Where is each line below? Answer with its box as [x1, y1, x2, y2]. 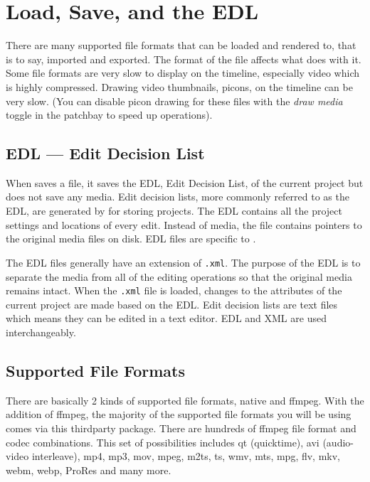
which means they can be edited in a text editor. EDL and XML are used [6, 311, 327, 326]
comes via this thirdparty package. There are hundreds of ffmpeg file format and [6, 420, 356, 435]
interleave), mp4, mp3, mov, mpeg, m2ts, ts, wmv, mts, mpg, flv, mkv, [31, 449, 341, 464]
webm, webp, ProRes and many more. [6, 462, 171, 477]
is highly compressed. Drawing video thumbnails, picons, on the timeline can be [6, 79, 353, 94]
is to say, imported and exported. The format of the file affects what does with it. [6, 51, 361, 66]
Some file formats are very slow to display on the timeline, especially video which [6, 65, 359, 80]
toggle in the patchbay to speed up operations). [6, 107, 213, 122]
